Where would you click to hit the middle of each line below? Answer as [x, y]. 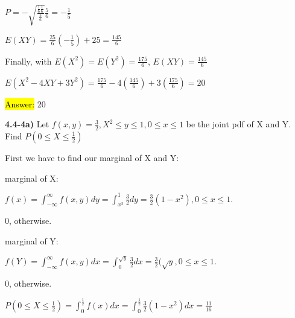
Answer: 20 [25, 103]
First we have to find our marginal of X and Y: [92, 157]
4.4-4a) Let [27, 124]
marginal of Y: [32, 241]
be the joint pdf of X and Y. [239, 124]
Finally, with [28, 61]
